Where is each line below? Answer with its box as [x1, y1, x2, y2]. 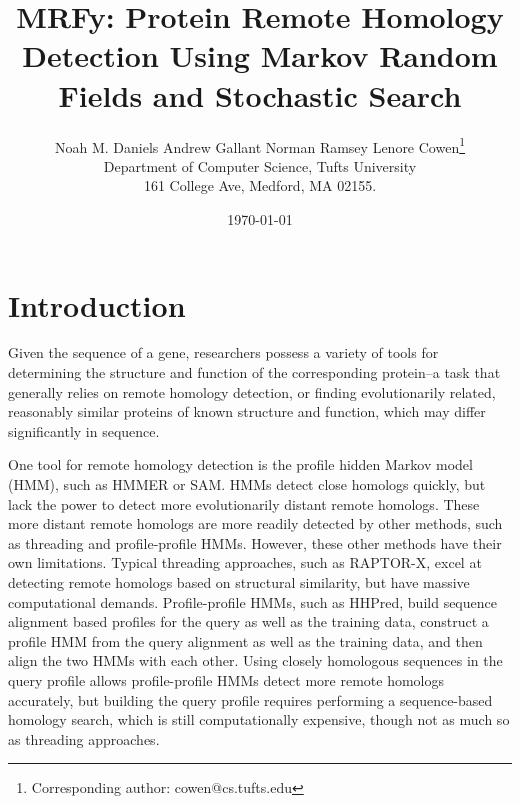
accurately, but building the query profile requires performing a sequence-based [8, 689, 493, 710]
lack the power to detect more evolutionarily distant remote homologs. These [8, 493, 480, 514]
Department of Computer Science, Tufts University [103, 155, 417, 176]
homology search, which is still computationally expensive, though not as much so [8, 709, 510, 730]
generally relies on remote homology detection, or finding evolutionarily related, [8, 381, 496, 402]
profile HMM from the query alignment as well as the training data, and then [8, 630, 483, 651]
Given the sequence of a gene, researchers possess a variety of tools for [8, 342, 439, 363]
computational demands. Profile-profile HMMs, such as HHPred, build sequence [8, 591, 497, 612]
